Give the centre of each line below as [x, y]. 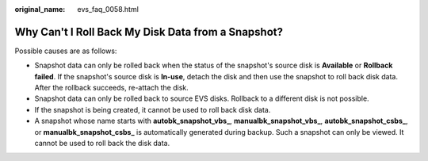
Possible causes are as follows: [66, 51]
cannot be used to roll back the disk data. [102, 144]
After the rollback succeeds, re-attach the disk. [112, 88]
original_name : [40, 9]
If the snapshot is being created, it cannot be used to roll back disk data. [153, 109]
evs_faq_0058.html [108, 9]
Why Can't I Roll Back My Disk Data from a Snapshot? [149, 32]
